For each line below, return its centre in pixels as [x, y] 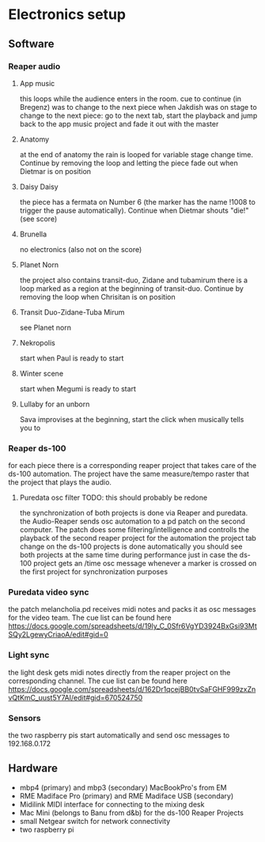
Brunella [33, 234]
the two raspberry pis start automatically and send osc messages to [119, 735]
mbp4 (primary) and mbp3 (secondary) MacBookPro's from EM [123, 787]
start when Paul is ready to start [72, 358]
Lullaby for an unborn [55, 404]
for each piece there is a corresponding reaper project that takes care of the [132, 466]
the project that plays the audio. [60, 482]
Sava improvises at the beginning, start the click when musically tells [132, 419]
